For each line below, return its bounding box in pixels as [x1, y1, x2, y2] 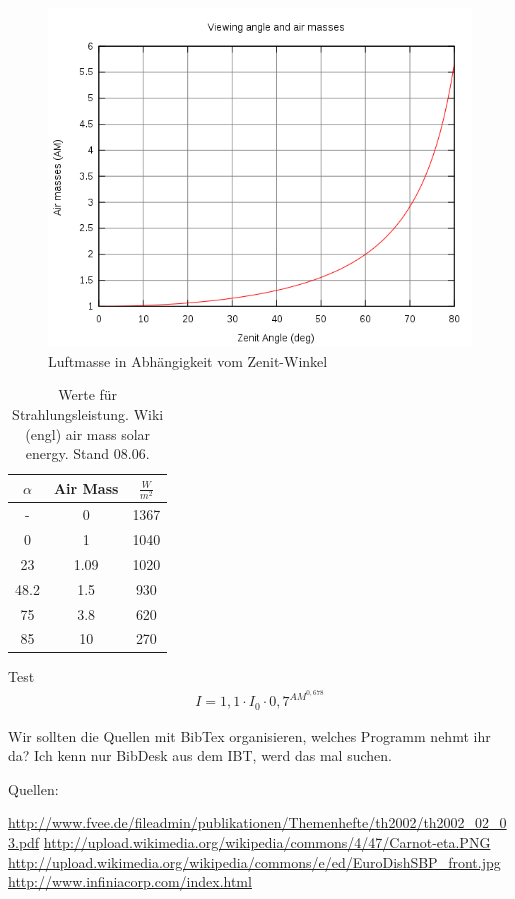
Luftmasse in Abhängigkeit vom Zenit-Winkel [48, 350, 328, 371]
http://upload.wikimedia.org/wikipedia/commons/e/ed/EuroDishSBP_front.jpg [8, 851, 501, 872]
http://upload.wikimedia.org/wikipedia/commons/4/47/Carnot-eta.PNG [43, 831, 491, 852]
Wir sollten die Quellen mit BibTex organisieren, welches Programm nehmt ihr [8, 725, 491, 746]
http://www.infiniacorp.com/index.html [8, 871, 252, 892]
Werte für [58, 384, 118, 405]
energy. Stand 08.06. [25, 443, 150, 464]
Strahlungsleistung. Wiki [12, 403, 164, 424]
